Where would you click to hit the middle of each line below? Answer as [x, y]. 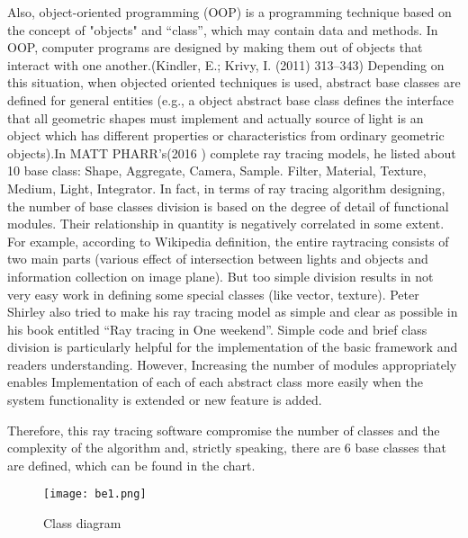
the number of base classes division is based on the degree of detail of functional [228, 206]
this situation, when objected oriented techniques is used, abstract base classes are [234, 82]
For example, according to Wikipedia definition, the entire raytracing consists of [228, 241]
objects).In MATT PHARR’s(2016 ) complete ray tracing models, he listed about [232, 152]
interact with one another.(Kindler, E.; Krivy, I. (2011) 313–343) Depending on [226, 64]
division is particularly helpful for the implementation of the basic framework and [233, 347]
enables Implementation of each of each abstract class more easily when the [215, 382]
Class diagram [82, 523]
